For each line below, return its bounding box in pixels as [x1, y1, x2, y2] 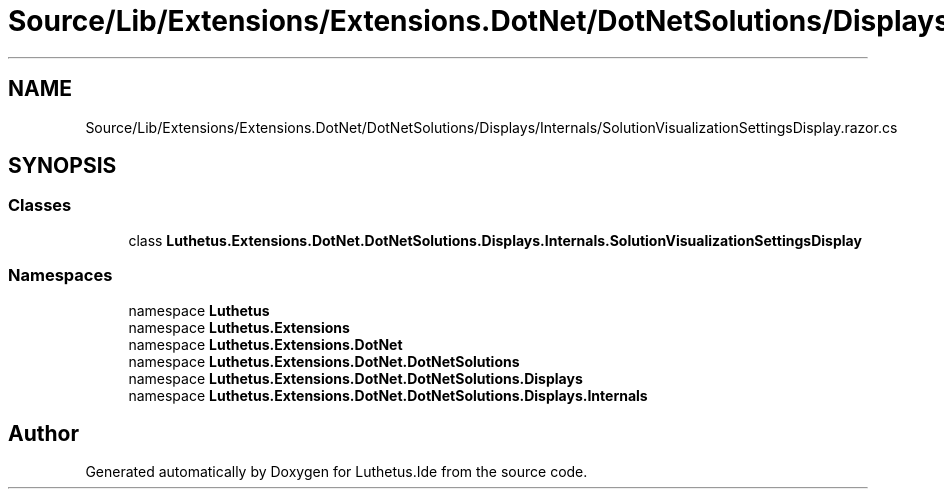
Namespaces [8, 265, 113, 286]
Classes [8, 195, 72, 216]
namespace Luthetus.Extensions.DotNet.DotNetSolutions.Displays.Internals [128, 386, 648, 404]
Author [8, 420, 79, 446]
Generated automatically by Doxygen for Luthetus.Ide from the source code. [85, 463, 588, 481]
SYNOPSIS [8, 153, 117, 179]
